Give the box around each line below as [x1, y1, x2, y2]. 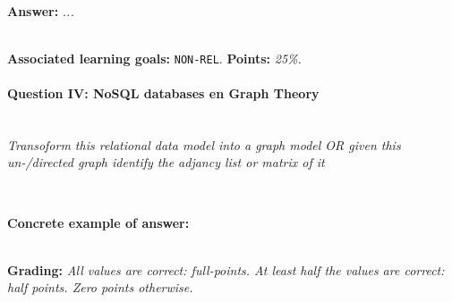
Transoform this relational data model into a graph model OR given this [7, 135, 401, 154]
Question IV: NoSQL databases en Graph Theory [7, 84, 320, 103]
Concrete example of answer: [7, 213, 190, 231]
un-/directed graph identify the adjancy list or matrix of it [7, 153, 325, 172]
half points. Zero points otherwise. [7, 278, 193, 297]
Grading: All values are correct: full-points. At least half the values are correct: [7, 260, 445, 279]
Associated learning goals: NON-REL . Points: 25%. [7, 48, 302, 67]
